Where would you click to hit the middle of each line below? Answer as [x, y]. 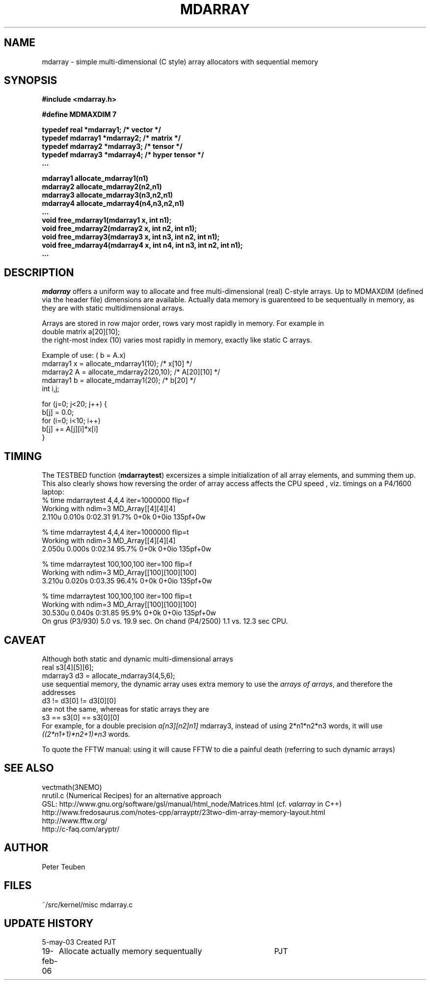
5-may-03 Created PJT [79, 942]
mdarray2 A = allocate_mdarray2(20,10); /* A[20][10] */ [131, 372]
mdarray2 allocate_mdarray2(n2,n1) [102, 187]
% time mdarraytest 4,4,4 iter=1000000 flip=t [115, 532]
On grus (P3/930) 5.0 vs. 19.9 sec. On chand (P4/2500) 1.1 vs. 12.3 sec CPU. [165, 621]
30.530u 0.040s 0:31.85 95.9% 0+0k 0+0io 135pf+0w [129, 613]
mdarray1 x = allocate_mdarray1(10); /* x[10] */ [117, 364]
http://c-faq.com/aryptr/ [81, 829]
